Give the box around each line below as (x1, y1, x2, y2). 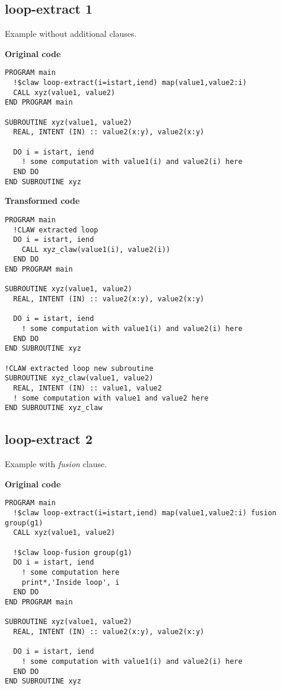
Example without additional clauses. (5, 27, 137, 40)
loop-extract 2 (5, 430, 93, 448)
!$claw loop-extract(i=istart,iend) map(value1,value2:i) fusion (13, 509, 277, 518)
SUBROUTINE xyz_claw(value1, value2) (5, 374, 154, 383)
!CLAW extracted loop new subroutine (5, 364, 154, 373)
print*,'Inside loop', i (21, 578, 120, 587)
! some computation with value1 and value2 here (13, 393, 209, 402)
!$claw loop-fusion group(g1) (13, 548, 132, 557)
